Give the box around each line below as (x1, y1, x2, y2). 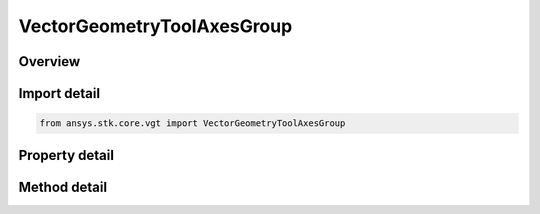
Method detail (18, 178, 108, 195)
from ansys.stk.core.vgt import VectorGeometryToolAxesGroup (39, 118, 346, 129)
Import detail (18, 85, 100, 102)
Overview (18, 53, 81, 70)
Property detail (18, 146, 115, 164)
